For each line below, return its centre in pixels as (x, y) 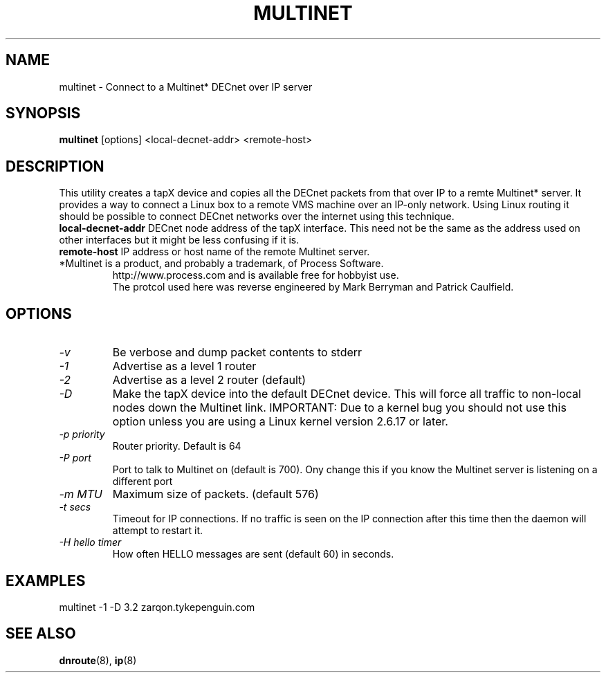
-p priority (82, 434)
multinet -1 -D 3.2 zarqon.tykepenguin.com (157, 607)
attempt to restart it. (158, 531)
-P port (75, 458)
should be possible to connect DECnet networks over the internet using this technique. (257, 217)
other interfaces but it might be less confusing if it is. (179, 240)
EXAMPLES (46, 580)
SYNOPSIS (43, 113)
